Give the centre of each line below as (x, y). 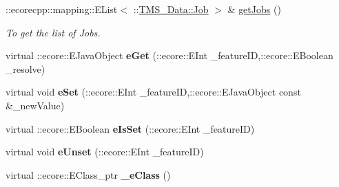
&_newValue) (35, 105)
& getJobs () (254, 9)
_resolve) (25, 68)
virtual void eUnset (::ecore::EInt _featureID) (105, 152)
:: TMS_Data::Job (171, 9)
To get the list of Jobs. (53, 32)
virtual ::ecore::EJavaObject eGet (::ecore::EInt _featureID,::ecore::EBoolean (169, 55)
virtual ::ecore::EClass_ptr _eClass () (88, 174)
